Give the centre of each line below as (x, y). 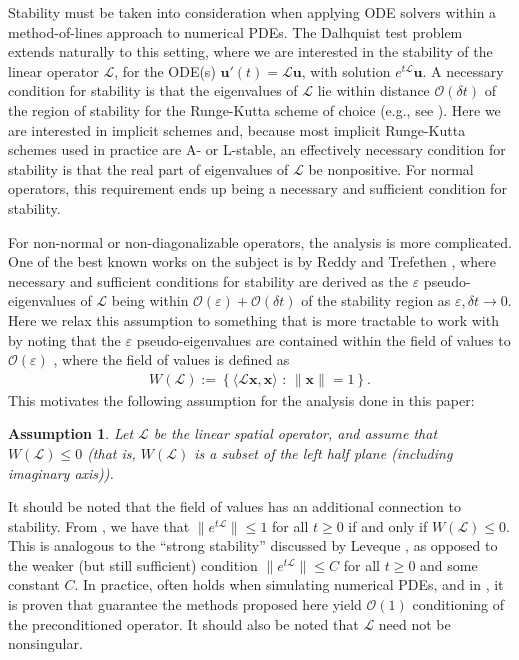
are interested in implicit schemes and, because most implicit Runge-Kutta (237, 129)
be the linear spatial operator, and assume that (295, 433)
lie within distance (373, 90)
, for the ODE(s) (165, 70)
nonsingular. (45, 643)
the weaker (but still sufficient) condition (133, 564)
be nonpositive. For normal (391, 168)
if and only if (388, 525)
